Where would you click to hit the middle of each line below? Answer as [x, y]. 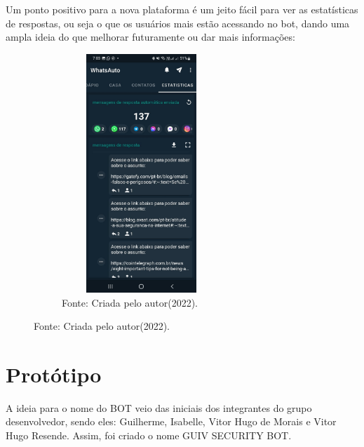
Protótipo [54, 374]
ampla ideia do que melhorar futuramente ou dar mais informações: [150, 37]
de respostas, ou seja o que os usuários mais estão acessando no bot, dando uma [178, 23]
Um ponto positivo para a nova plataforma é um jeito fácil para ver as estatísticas [182, 9]
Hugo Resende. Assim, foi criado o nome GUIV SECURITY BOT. [149, 435]
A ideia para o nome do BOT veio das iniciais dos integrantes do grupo [159, 407]
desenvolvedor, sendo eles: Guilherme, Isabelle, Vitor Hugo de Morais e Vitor [171, 421]
